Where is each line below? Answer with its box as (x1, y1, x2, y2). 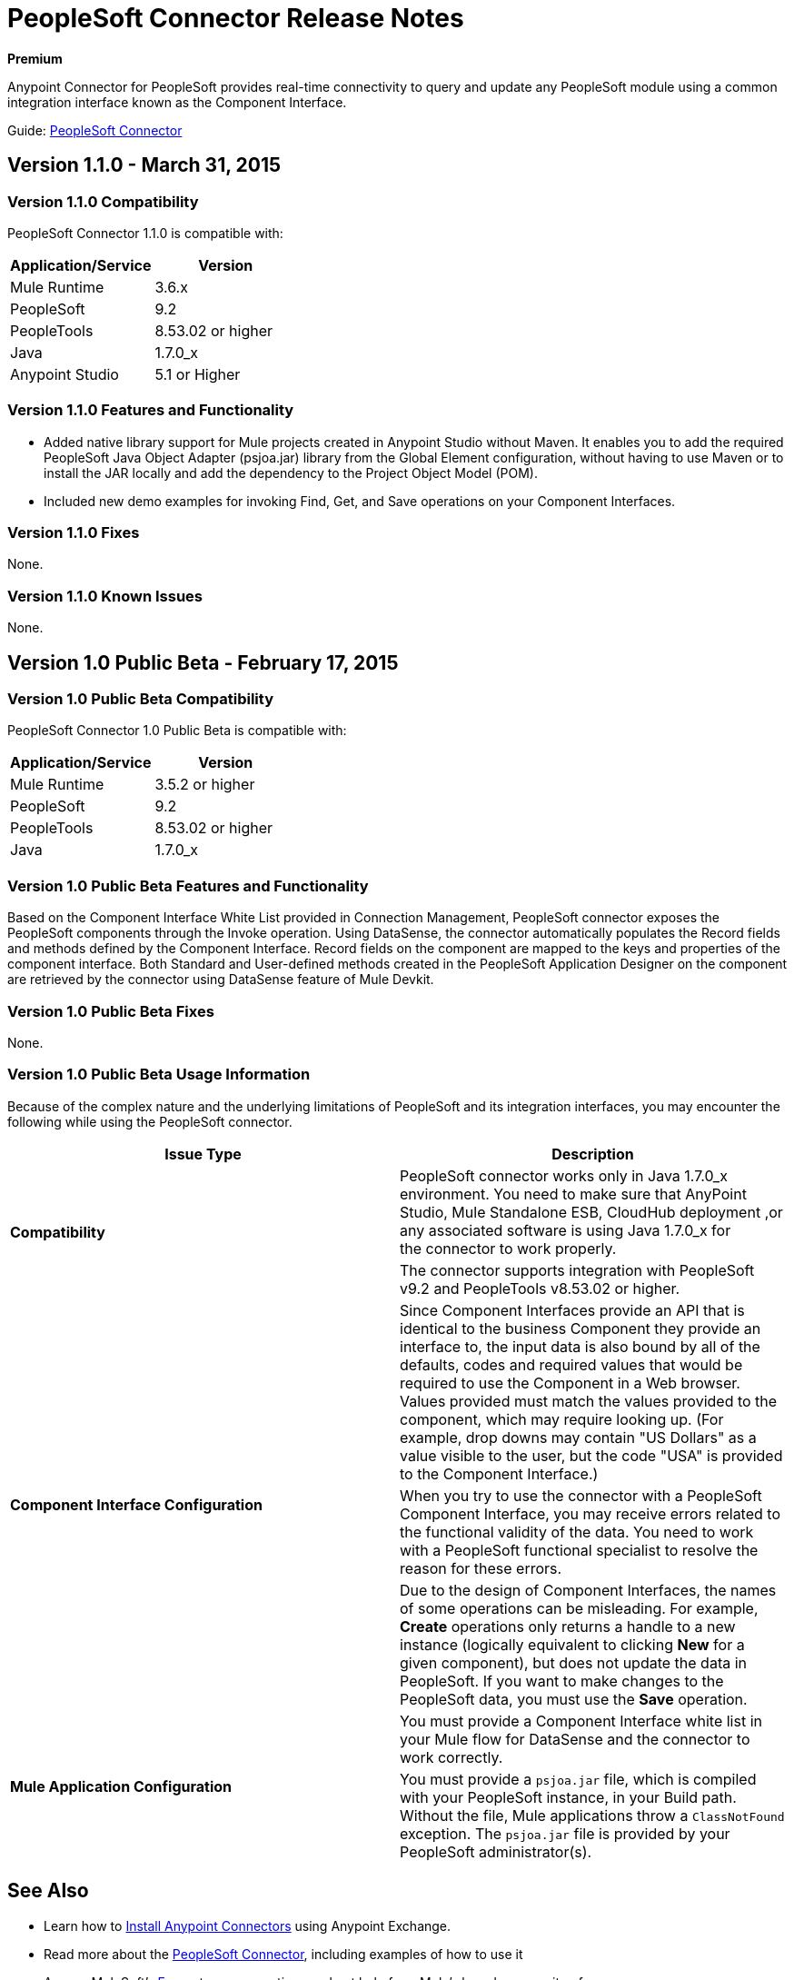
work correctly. (400, 1747, 503, 1766)
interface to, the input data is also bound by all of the (400, 1337, 760, 1356)
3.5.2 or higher (154, 775, 255, 794)
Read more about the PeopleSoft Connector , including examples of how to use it (44, 1945, 523, 1962)
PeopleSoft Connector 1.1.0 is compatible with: (7, 224, 283, 241)
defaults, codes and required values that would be (400, 1355, 743, 1374)
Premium (7, 50, 63, 66)
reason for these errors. (400, 1558, 562, 1577)
